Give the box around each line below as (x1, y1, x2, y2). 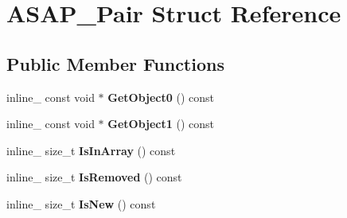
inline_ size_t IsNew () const (6, 195, 156, 212)
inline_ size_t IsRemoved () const (6, 169, 182, 185)
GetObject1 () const (107, 115, 214, 132)
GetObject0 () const (107, 88, 214, 105)
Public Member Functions (6, 51, 224, 76)
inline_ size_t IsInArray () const (6, 142, 176, 158)
